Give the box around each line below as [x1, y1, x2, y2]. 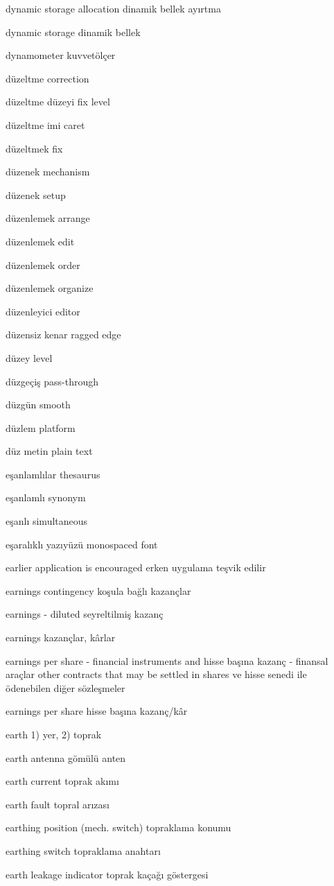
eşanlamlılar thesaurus [6, 467, 100, 481]
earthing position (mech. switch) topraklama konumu [6, 820, 231, 835]
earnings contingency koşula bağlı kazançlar [6, 583, 191, 598]
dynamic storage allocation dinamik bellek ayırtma [6, 1, 221, 15]
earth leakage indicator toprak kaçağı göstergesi [6, 867, 209, 881]
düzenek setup [6, 187, 66, 202]
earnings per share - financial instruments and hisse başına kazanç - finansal [6, 653, 328, 668]
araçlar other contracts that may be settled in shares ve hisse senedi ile [6, 667, 307, 681]
